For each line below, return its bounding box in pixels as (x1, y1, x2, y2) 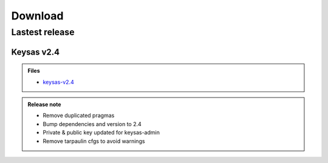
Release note (27, 101, 61, 108)
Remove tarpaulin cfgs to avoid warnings (43, 137, 145, 145)
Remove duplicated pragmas (43, 112, 115, 119)
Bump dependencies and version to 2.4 (43, 120, 142, 127)
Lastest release (11, 27, 75, 38)
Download (11, 9, 64, 22)
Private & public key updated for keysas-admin (43, 129, 160, 136)
